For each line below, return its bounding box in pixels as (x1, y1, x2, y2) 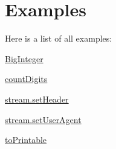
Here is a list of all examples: (5, 32, 112, 45)
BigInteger (5, 52, 43, 65)
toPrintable (5, 133, 47, 146)
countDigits (5, 72, 48, 85)
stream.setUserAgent (5, 113, 82, 125)
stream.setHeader (5, 92, 69, 105)
